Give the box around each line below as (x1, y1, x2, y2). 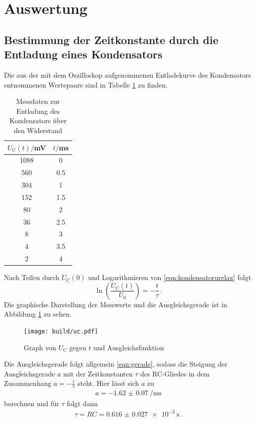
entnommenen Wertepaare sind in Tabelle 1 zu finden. (4, 79, 168, 90)
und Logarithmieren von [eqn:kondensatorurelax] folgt (88, 272, 252, 282)
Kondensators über (9, 115, 67, 126)
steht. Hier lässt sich (77, 378, 139, 388)
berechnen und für (4, 398, 59, 409)
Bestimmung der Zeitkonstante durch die (4, 32, 218, 47)
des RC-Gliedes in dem (140, 368, 210, 378)
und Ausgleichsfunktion (93, 342, 164, 352)
